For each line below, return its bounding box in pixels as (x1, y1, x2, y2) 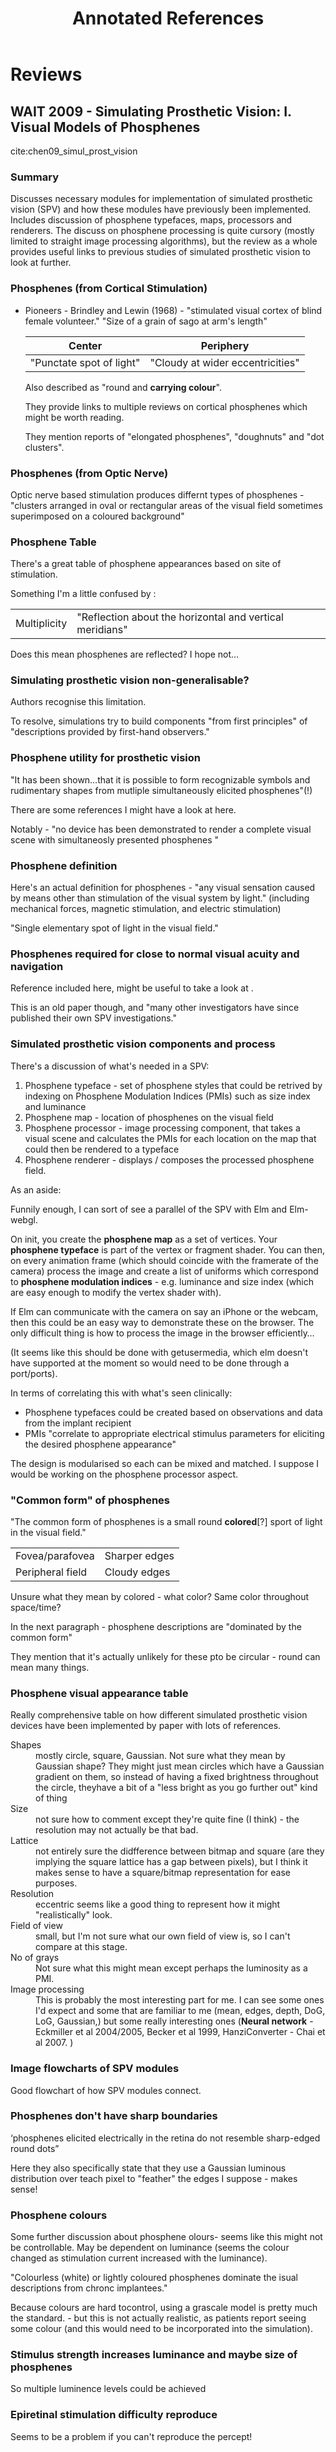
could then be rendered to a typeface (24, 1143, 180, 1155)
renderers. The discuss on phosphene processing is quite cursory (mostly (10, 225, 315, 237)
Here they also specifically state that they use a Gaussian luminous (10, 2162, 287, 2174)
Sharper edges (104, 1548, 175, 1562)
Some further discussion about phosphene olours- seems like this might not (10, 2231, 323, 2243)
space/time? (10, 1601, 62, 1613)
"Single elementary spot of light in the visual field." (10, 922, 219, 934)
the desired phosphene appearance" (24, 1438, 177, 1450)
